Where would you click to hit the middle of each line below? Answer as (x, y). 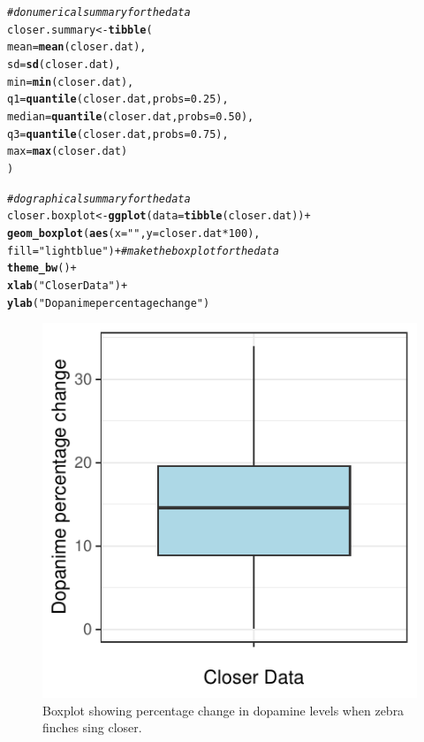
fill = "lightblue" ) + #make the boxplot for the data (143, 251)
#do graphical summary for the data (99, 199)
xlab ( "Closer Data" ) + (68, 285)
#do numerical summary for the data (99, 12)
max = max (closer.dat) (68, 152)
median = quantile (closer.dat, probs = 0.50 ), (131, 116)
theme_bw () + (42, 268)
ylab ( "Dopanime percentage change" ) (109, 303)
